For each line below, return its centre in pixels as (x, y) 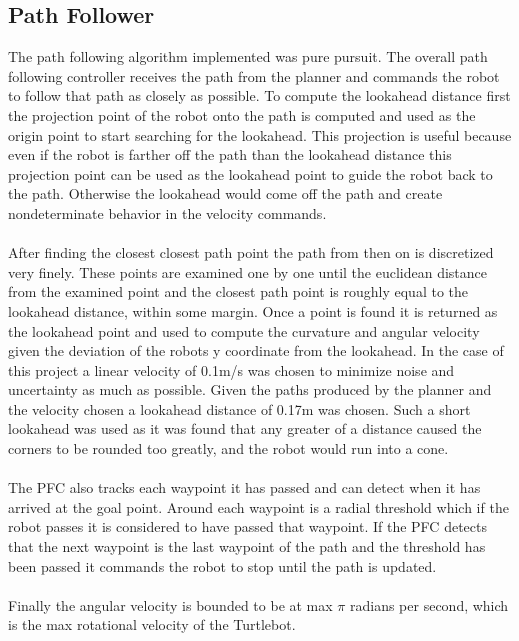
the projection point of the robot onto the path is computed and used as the (242, 114)
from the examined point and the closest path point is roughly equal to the (238, 291)
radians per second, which (429, 604)
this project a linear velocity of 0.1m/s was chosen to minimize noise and (231, 369)
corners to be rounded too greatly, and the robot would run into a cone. (228, 448)
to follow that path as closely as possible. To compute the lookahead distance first (259, 95)
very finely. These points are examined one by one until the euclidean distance (248, 271)
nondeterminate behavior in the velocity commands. (167, 212)
